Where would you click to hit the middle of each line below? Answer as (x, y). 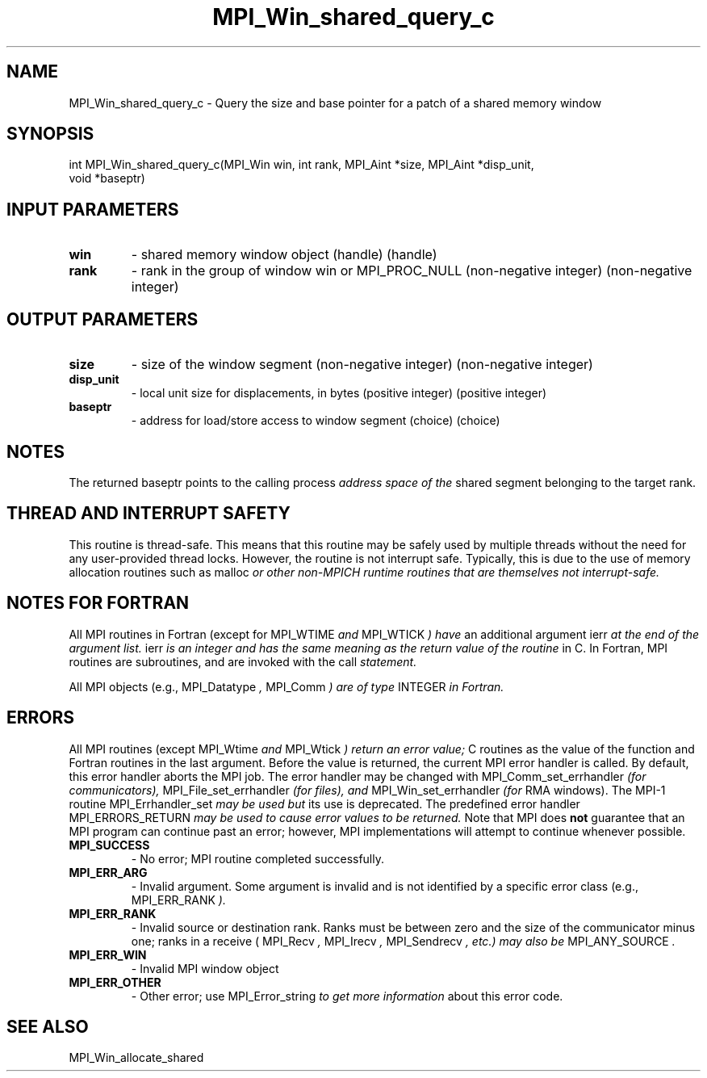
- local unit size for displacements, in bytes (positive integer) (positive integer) (339, 393)
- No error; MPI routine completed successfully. (258, 858)
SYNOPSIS (50, 134)
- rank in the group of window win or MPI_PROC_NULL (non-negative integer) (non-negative (412, 271)
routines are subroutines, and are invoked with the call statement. (243, 661)
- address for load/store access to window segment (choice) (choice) (316, 421)
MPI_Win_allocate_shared (136, 1058)
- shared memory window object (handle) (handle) (284, 255)
